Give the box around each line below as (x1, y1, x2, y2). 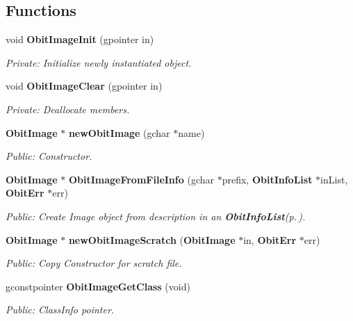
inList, (320, 172, 348, 186)
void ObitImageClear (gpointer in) (6, 79, 163, 93)
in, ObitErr (243, 232, 297, 247)
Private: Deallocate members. (6, 101, 130, 116)
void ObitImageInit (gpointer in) (6, 32, 154, 47)
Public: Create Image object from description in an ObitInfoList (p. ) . (6, 208, 306, 223)
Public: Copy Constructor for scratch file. (6, 256, 182, 270)
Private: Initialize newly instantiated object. (6, 55, 192, 69)
